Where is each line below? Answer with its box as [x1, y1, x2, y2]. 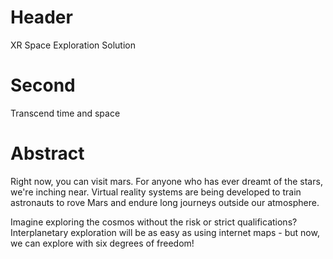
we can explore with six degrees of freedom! [10, 237, 195, 249]
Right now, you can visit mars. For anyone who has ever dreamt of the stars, [10, 175, 323, 187]
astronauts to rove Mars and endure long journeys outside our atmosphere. [10, 196, 320, 208]
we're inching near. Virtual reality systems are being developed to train [10, 186, 302, 198]
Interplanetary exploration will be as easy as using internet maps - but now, [10, 226, 320, 238]
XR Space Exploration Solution [10, 39, 136, 51]
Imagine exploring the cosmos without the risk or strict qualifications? [10, 216, 298, 228]
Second [10, 74, 76, 97]
